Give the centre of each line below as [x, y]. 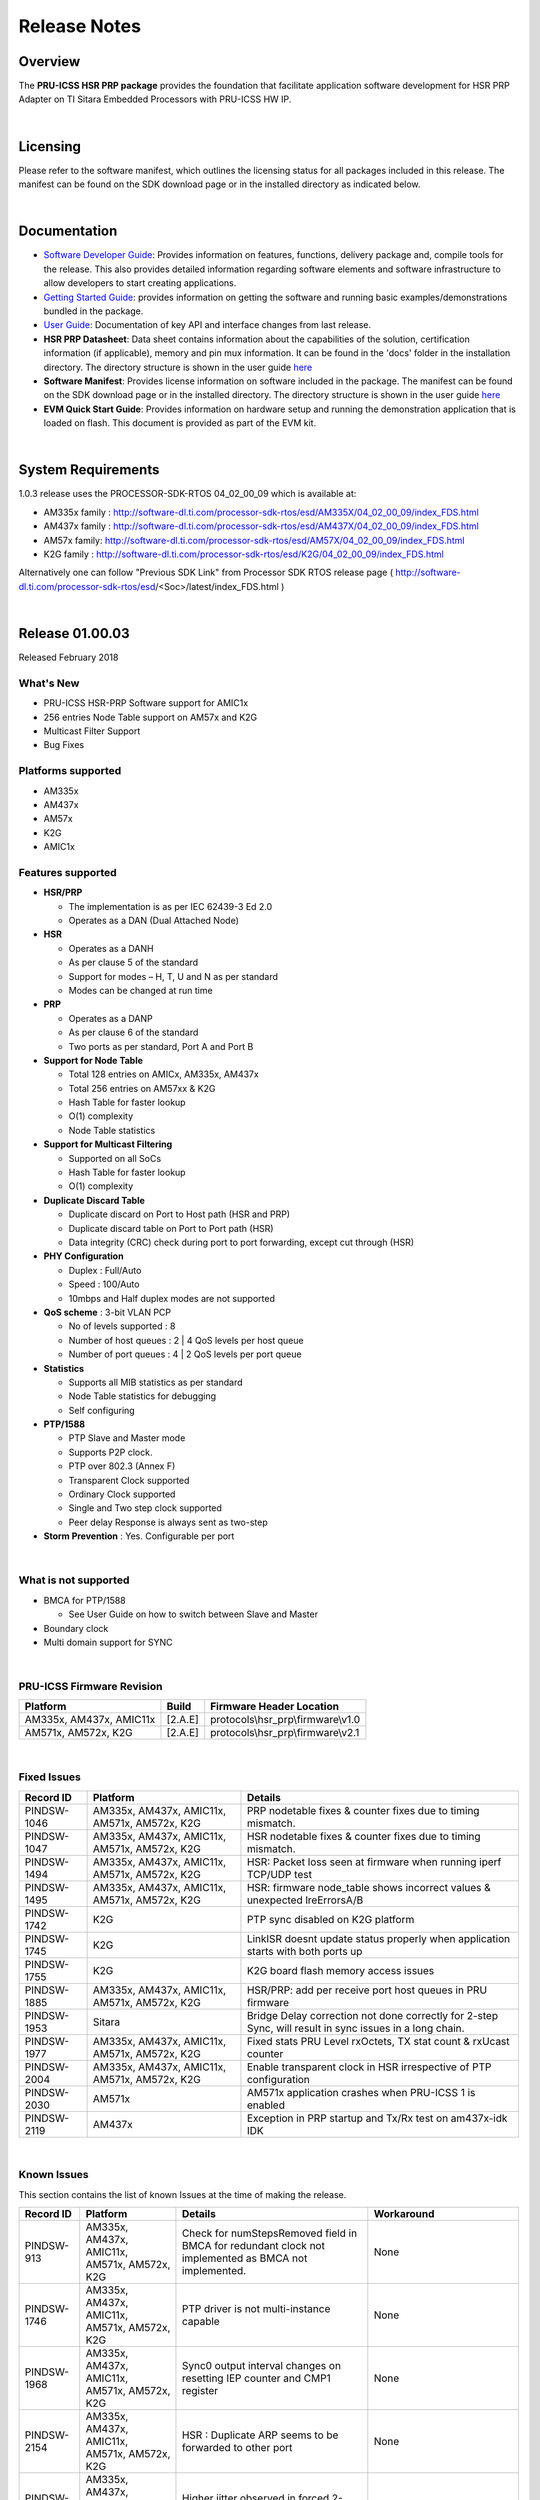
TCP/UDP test [279, 1874]
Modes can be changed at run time [141, 990]
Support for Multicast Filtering [108, 1144]
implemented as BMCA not [244, 2258]
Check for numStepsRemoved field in [269, 2233]
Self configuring [101, 1410]
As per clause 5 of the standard [133, 962]
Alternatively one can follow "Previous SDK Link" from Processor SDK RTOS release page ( [206, 572]
